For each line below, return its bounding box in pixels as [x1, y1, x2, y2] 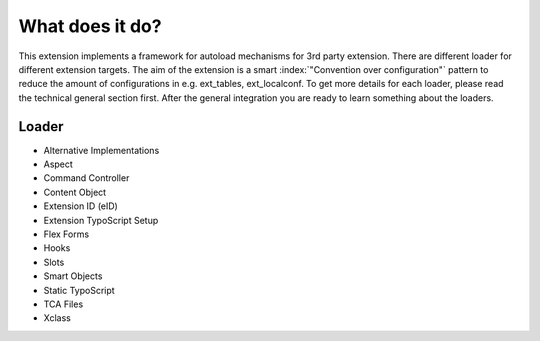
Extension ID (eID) [43, 200, 119, 212]
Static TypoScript [43, 284, 115, 296]
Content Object [43, 186, 107, 198]
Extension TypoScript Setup [43, 214, 159, 226]
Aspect [43, 158, 74, 170]
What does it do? [18, 15, 162, 37]
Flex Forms [43, 228, 90, 240]
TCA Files [43, 298, 84, 310]
